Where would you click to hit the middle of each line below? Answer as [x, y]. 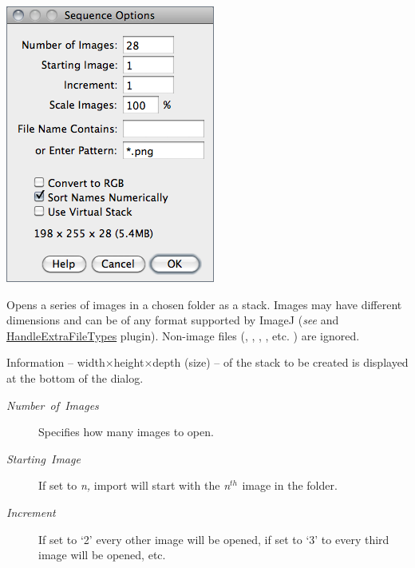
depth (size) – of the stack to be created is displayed [281, 362]
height [129, 362]
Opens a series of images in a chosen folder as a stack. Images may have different [204, 304]
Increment [31, 512]
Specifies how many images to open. [126, 432]
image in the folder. [290, 485]
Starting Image [43, 458]
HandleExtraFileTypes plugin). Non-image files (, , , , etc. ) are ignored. [183, 335]
